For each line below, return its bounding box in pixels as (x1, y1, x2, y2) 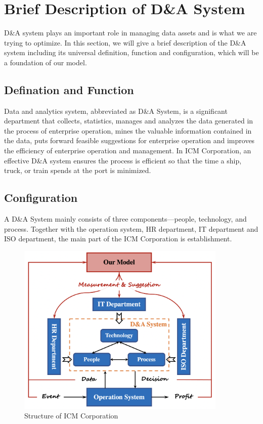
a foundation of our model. (4, 57, 87, 67)
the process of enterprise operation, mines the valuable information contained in (4, 125, 252, 136)
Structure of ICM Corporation (24, 410, 118, 421)
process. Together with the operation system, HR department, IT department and (4, 223, 258, 234)
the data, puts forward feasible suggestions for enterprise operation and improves (4, 135, 255, 146)
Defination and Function (4, 81, 134, 97)
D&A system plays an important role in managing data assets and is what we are (4, 27, 257, 38)
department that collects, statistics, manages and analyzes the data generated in (4, 115, 253, 126)
